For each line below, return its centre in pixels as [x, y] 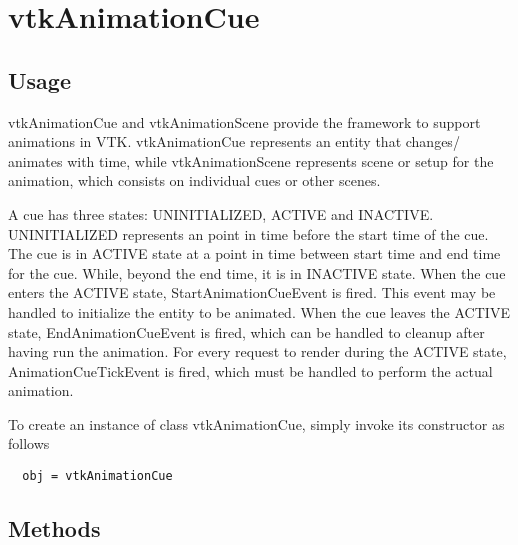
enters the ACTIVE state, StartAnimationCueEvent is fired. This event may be [252, 292]
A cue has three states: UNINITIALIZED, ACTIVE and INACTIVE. [221, 213]
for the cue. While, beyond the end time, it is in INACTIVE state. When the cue [257, 272]
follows [29, 443]
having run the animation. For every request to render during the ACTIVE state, [257, 351]
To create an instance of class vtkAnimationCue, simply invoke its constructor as [256, 423]
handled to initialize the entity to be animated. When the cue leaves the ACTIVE [259, 311]
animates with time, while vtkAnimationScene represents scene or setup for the [251, 160]
